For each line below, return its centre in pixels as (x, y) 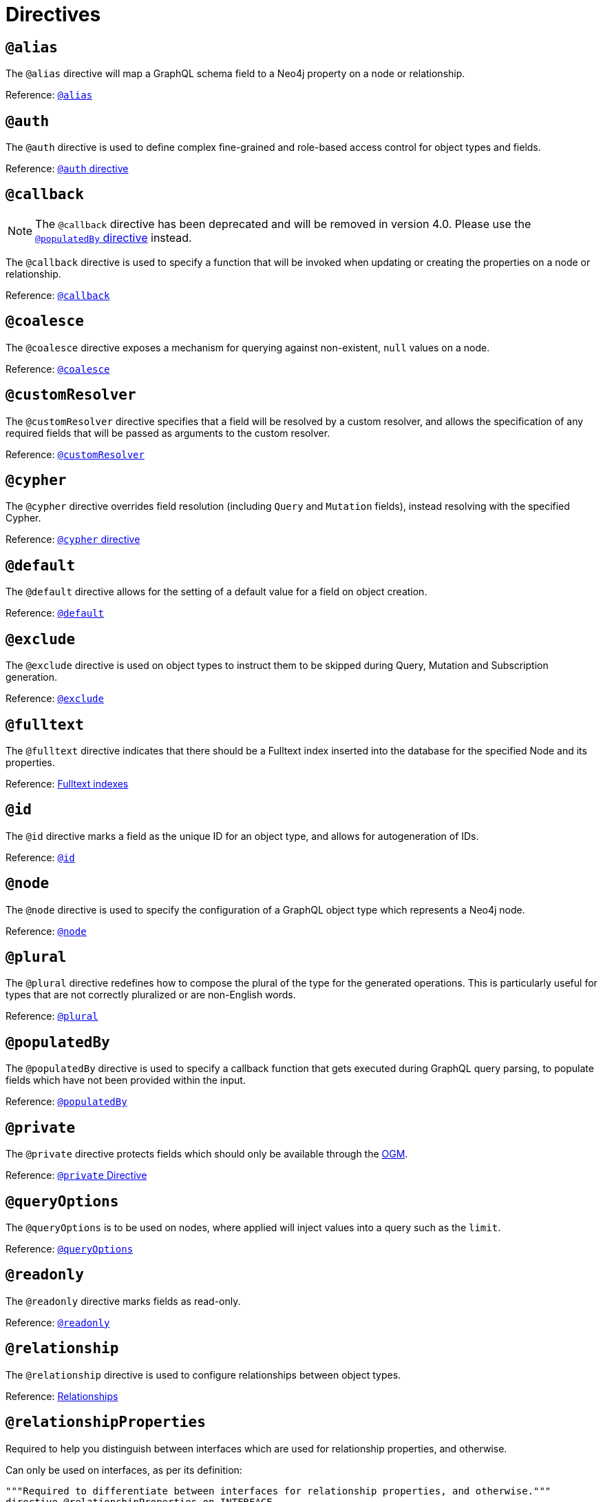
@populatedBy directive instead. (114, 237)
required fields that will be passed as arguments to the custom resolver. (168, 433)
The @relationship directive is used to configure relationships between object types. (203, 1375)
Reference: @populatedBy (66, 1102)
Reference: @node (46, 931)
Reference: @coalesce (58, 369)
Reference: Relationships (62, 1396)
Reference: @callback (58, 295)
